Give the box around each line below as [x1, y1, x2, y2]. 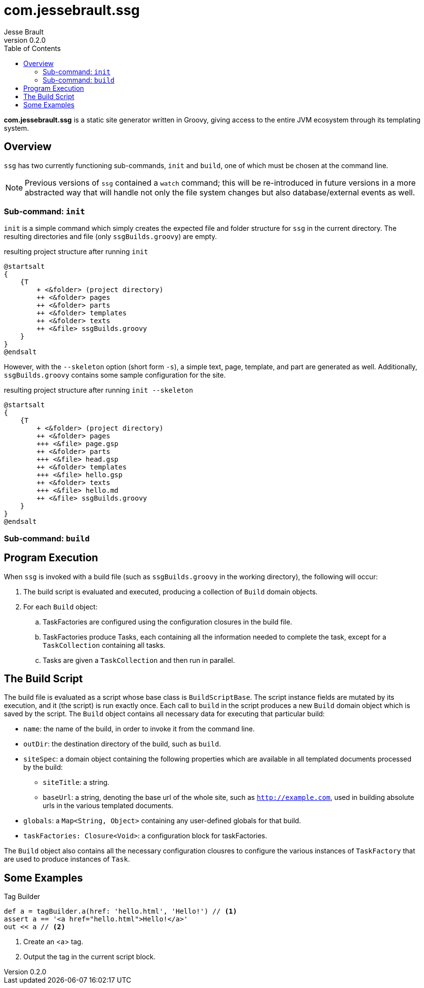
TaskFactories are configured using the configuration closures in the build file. [43, 617, 293, 626]
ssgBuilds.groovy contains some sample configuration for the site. [4, 371, 226, 380]
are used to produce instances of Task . [4, 855, 130, 864]
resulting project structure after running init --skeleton [4, 386, 193, 395]
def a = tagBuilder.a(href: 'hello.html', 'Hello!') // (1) [4, 907, 237, 916]
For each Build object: [23, 602, 98, 611]
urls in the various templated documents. [43, 801, 174, 810]
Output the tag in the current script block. [23, 953, 156, 961]
